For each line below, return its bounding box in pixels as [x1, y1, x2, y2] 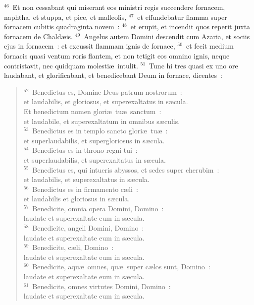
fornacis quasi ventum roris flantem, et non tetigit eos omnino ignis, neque [4, 50, 230, 61]
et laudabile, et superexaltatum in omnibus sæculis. [23, 116, 180, 126]
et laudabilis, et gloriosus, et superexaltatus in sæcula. [23, 96, 188, 107]
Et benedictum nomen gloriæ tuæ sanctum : [23, 106, 161, 116]
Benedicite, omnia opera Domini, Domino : [32, 203, 164, 213]
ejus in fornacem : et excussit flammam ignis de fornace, [4, 41, 175, 51]
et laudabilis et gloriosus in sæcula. [23, 193, 130, 204]
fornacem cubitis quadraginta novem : [4, 21, 120, 32]
